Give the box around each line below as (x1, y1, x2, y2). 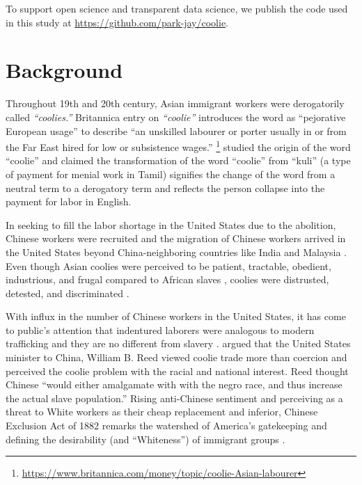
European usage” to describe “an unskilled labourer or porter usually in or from (6, 123, 347, 138)
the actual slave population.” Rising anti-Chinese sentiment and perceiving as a (6, 390, 343, 405)
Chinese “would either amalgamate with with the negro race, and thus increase (6, 377, 343, 392)
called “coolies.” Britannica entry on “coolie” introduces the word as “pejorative (6, 109, 346, 124)
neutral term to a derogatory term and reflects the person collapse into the (6, 180, 325, 195)
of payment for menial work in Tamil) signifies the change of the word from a (6, 166, 336, 181)
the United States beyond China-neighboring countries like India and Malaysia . (6, 244, 347, 259)
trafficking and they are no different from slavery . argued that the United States (6, 336, 351, 351)
